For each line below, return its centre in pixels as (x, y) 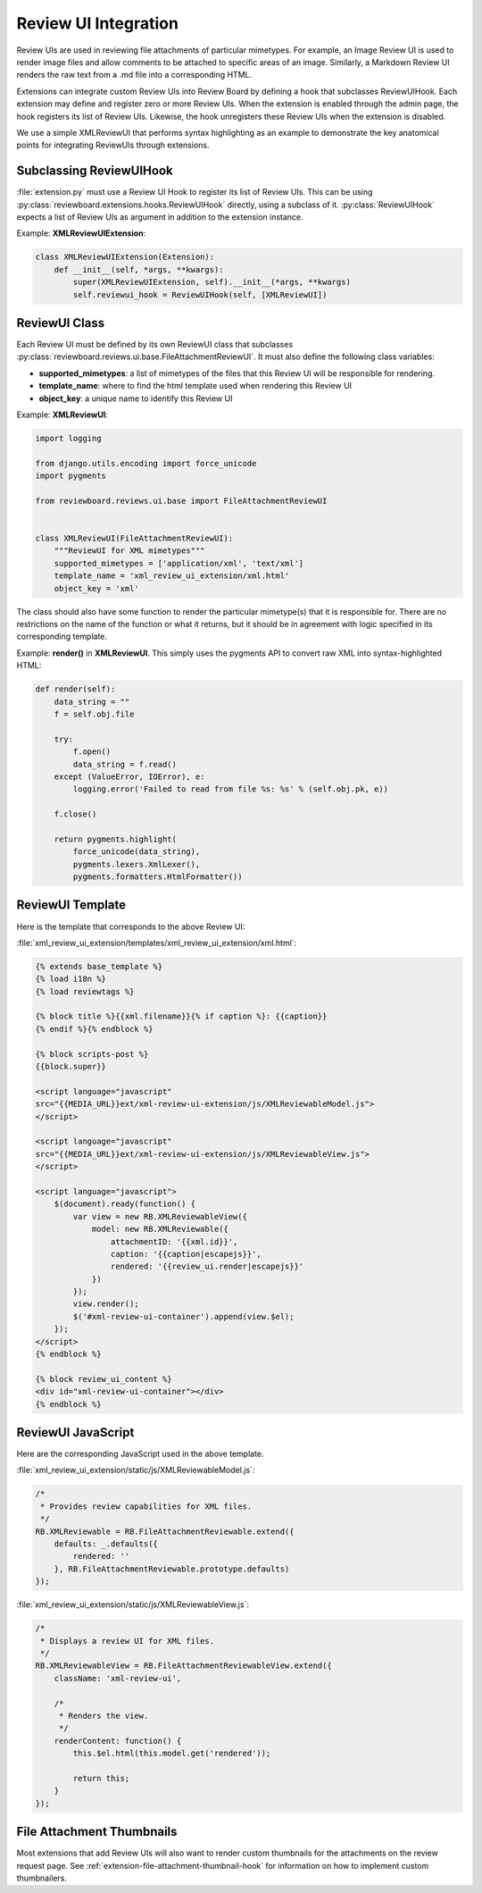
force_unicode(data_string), (137, 852)
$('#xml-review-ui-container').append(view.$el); (183, 1316)
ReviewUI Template (71, 905)
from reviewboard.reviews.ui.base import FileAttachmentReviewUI (181, 501)
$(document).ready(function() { (125, 1204)
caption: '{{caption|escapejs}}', (186, 1254)
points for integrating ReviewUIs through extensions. (113, 145)
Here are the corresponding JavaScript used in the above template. (140, 1454)
